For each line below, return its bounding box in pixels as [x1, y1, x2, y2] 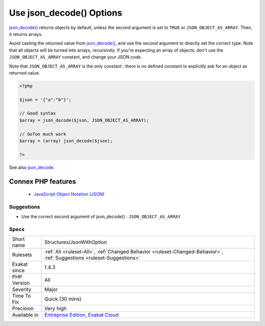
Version [12, 280, 30, 287]
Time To [12, 293, 31, 299]
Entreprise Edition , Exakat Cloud [44, 312, 119, 319]
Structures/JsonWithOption [44, 239, 107, 245]
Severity [12, 286, 31, 293]
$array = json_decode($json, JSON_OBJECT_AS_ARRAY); [19, 117, 149, 123]
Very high [44, 305, 67, 312]
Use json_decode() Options [9, 7, 123, 18]
